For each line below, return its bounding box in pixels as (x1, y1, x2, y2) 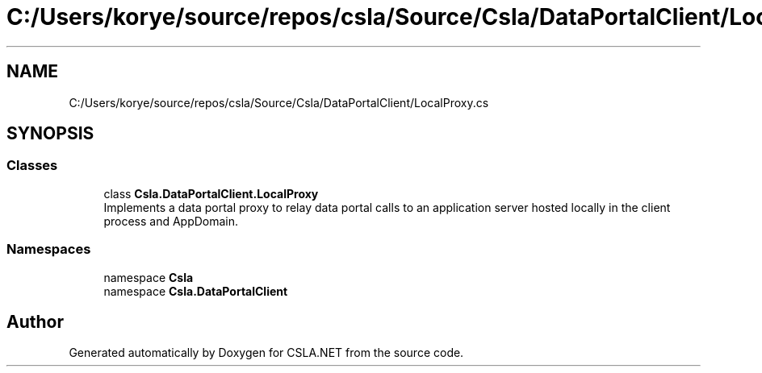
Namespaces (6, 241, 91, 258)
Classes (6, 157, 58, 174)
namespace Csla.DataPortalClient (103, 284, 288, 298)
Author (6, 311, 64, 332)
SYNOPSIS (6, 123, 94, 144)
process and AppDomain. (103, 213, 239, 228)
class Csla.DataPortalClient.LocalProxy (103, 186, 319, 201)
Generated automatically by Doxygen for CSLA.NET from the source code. (69, 346, 464, 360)
